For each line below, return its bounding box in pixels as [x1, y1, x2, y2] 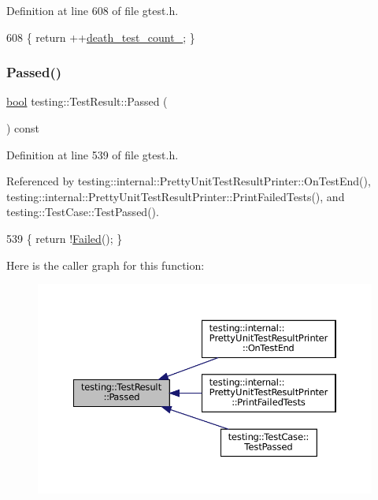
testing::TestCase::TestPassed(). [6, 203, 159, 220]
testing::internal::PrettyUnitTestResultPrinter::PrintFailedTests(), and [6, 188, 345, 204]
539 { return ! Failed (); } [6, 229, 123, 246]
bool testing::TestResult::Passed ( [6, 93, 168, 110]
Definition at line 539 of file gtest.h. [6, 146, 179, 162]
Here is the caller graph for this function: [6, 256, 205, 273]
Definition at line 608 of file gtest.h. [6, 2, 179, 18]
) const [6, 120, 40, 136]
